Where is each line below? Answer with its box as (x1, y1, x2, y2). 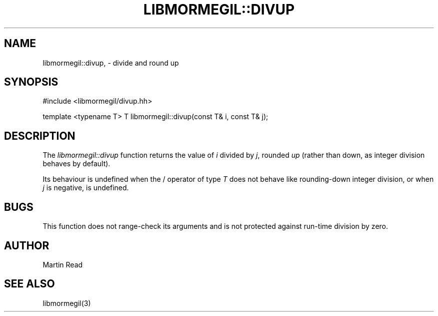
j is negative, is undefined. (42, 183, 129, 192)
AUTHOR (4, 239, 49, 252)
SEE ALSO (4, 277, 55, 290)
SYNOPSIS (4, 76, 58, 89)
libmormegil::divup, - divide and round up (42, 58, 179, 67)
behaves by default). (42, 159, 110, 168)
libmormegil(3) (42, 298, 91, 307)
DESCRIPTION (4, 129, 75, 142)
